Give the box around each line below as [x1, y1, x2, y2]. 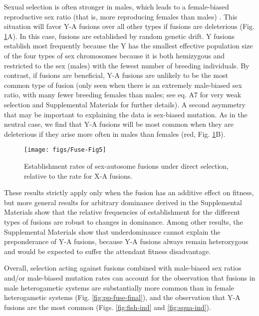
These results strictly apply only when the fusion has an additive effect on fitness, [4, 187, 254, 198]
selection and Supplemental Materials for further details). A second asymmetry [4, 99, 246, 109]
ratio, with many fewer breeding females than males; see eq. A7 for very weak [4, 89, 242, 100]
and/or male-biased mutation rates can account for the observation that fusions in [4, 272, 256, 283]
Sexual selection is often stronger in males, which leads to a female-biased [4, 1, 229, 11]
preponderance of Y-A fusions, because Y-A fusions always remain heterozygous [4, 236, 249, 247]
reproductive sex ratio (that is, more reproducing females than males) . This [4, 11, 238, 21]
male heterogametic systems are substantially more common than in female [4, 282, 234, 293]
